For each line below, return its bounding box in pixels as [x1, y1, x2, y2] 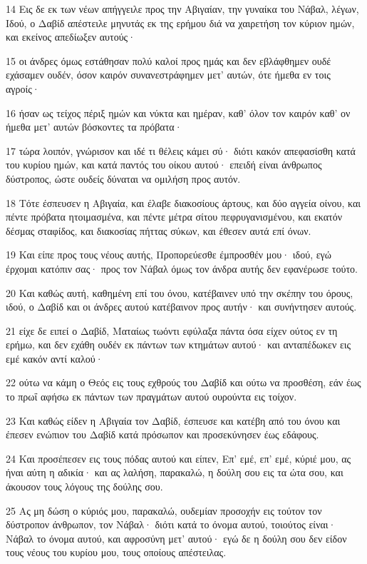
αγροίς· [6, 81, 40, 96]
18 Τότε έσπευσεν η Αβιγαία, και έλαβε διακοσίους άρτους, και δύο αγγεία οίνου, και [6, 195, 361, 210]
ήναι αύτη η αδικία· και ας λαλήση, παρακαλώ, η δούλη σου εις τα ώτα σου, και [6, 465, 343, 480]
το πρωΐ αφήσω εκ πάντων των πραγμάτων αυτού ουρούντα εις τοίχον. [6, 389, 297, 404]
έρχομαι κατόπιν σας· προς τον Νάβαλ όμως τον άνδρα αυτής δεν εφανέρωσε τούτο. [6, 261, 358, 276]
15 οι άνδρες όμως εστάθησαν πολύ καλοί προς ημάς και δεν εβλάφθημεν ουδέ [6, 53, 331, 68]
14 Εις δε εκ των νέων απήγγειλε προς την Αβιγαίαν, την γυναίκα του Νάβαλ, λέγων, [6, 1, 359, 16]
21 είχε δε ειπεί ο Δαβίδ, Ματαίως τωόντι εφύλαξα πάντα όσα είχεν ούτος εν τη [6, 323, 338, 338]
